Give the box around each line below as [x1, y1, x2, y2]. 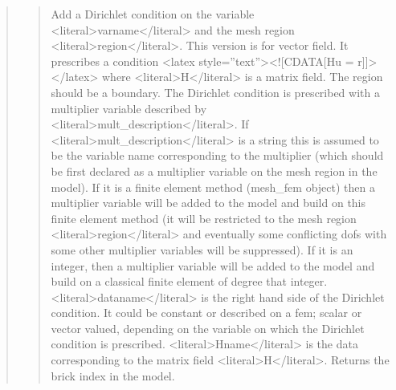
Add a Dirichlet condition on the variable [51, 6, 255, 22]
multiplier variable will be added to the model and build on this [51, 194, 366, 211]
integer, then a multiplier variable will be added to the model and [51, 257, 375, 274]
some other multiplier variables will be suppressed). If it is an [51, 241, 353, 258]
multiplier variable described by [51, 100, 207, 116]
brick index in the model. [51, 367, 175, 384]
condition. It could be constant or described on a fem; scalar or [51, 304, 362, 321]
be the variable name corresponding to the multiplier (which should [51, 147, 384, 164]
